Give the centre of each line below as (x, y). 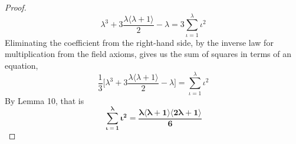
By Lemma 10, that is (45, 100)
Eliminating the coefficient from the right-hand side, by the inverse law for (139, 42)
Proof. (16, 7)
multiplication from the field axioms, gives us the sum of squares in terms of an (148, 54)
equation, (22, 65)
